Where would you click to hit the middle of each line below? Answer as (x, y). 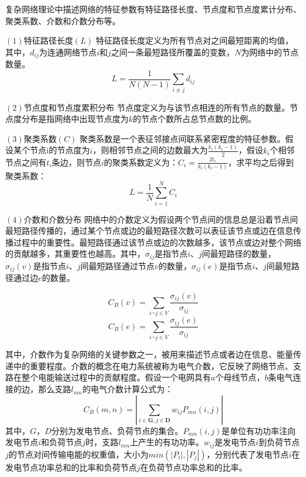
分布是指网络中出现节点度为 (75, 119)
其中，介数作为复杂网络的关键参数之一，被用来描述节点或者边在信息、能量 (149, 354)
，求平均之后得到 (261, 162)
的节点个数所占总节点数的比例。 (195, 119)
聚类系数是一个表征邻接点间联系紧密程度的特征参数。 (182, 138)
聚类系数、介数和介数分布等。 (63, 20)
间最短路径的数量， (239, 254)
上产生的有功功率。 (167, 442)
